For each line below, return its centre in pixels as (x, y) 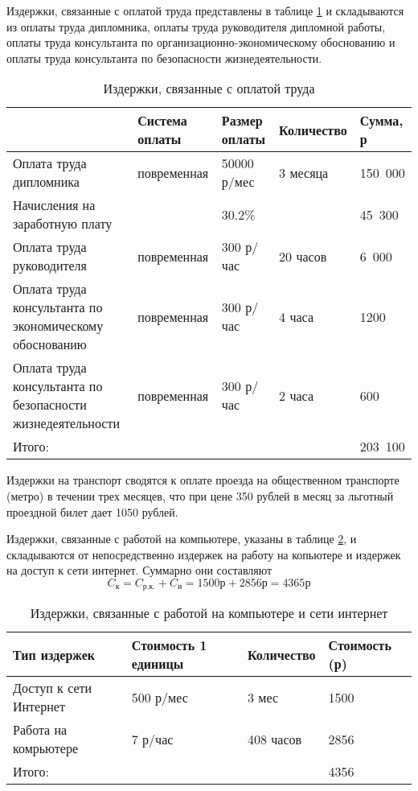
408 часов (275, 739)
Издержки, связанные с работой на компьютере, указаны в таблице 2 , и (182, 539)
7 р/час (152, 739)
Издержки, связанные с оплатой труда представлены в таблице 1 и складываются (205, 10)
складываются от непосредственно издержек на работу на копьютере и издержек (204, 554)
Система (162, 121)
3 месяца (304, 172)
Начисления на (54, 205)
